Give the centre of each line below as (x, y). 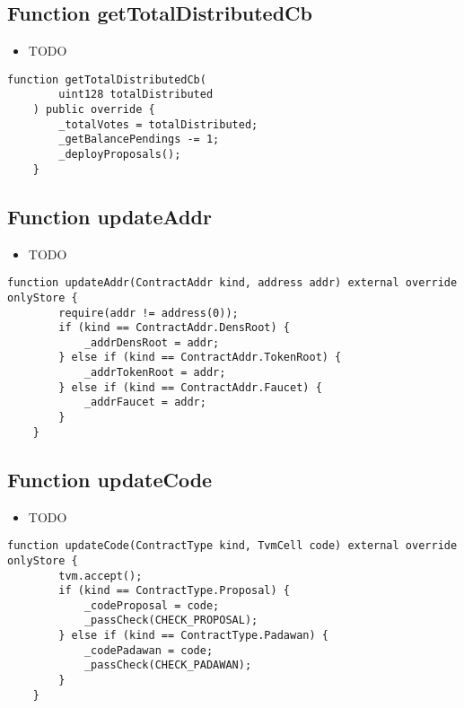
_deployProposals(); (120, 155)
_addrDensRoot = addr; (152, 342)
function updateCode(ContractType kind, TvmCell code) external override (232, 546)
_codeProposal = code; (152, 605)
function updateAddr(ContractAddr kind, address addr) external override (232, 283)
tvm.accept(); (101, 576)
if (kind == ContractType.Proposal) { (174, 591)
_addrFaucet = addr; (145, 402)
